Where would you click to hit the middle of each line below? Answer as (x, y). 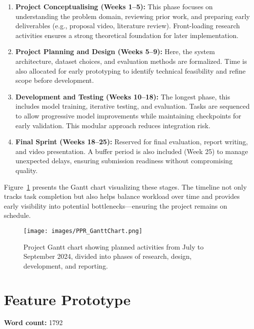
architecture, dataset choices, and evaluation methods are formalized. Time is (131, 61)
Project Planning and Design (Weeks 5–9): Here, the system (115, 51)
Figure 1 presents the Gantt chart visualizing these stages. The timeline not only (126, 186)
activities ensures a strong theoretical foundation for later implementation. (127, 35)
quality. (26, 170)
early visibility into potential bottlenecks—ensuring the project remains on (116, 205)
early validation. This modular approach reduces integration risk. (113, 125)
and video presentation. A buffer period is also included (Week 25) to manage (132, 151)
